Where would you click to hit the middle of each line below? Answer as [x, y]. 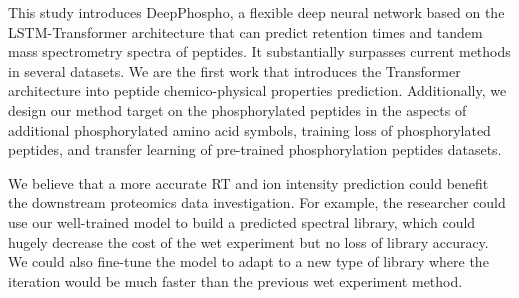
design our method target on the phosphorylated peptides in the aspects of [237, 109]
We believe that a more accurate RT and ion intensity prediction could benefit [248, 182]
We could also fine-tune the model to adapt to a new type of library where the [248, 261]
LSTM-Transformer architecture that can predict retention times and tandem [245, 31]
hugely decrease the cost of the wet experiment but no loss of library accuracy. [248, 241]
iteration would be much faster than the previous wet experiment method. [235, 280]
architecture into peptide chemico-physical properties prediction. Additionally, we [257, 90]
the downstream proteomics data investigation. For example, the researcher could [257, 202]
